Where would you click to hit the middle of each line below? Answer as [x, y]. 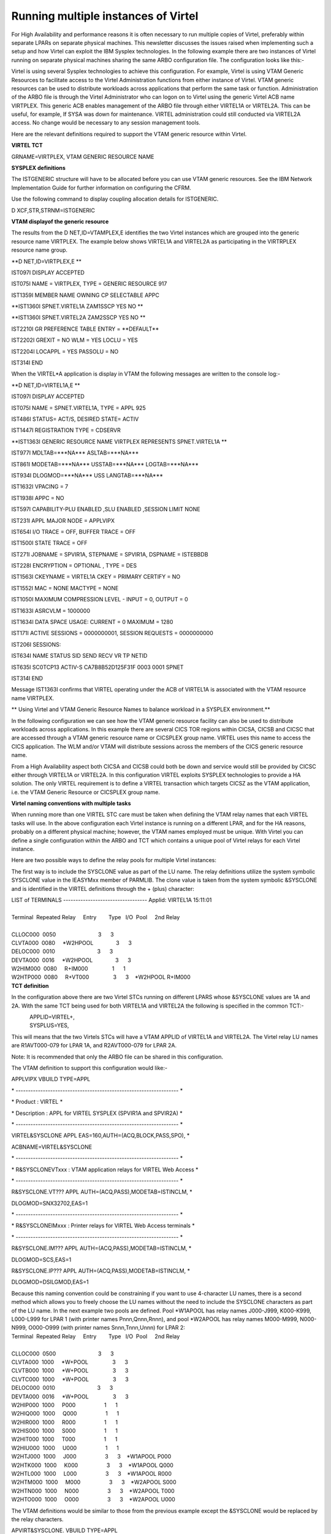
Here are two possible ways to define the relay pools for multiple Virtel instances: [114, 860]
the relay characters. [37, 1519]
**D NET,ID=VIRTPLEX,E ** [47, 261]
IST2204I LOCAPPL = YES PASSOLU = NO [65, 351]
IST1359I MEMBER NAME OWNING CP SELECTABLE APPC [85, 295]
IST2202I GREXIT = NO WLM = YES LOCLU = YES [74, 340]
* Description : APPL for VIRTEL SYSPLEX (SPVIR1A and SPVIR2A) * [97, 1113]
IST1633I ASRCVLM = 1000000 [51, 611]
